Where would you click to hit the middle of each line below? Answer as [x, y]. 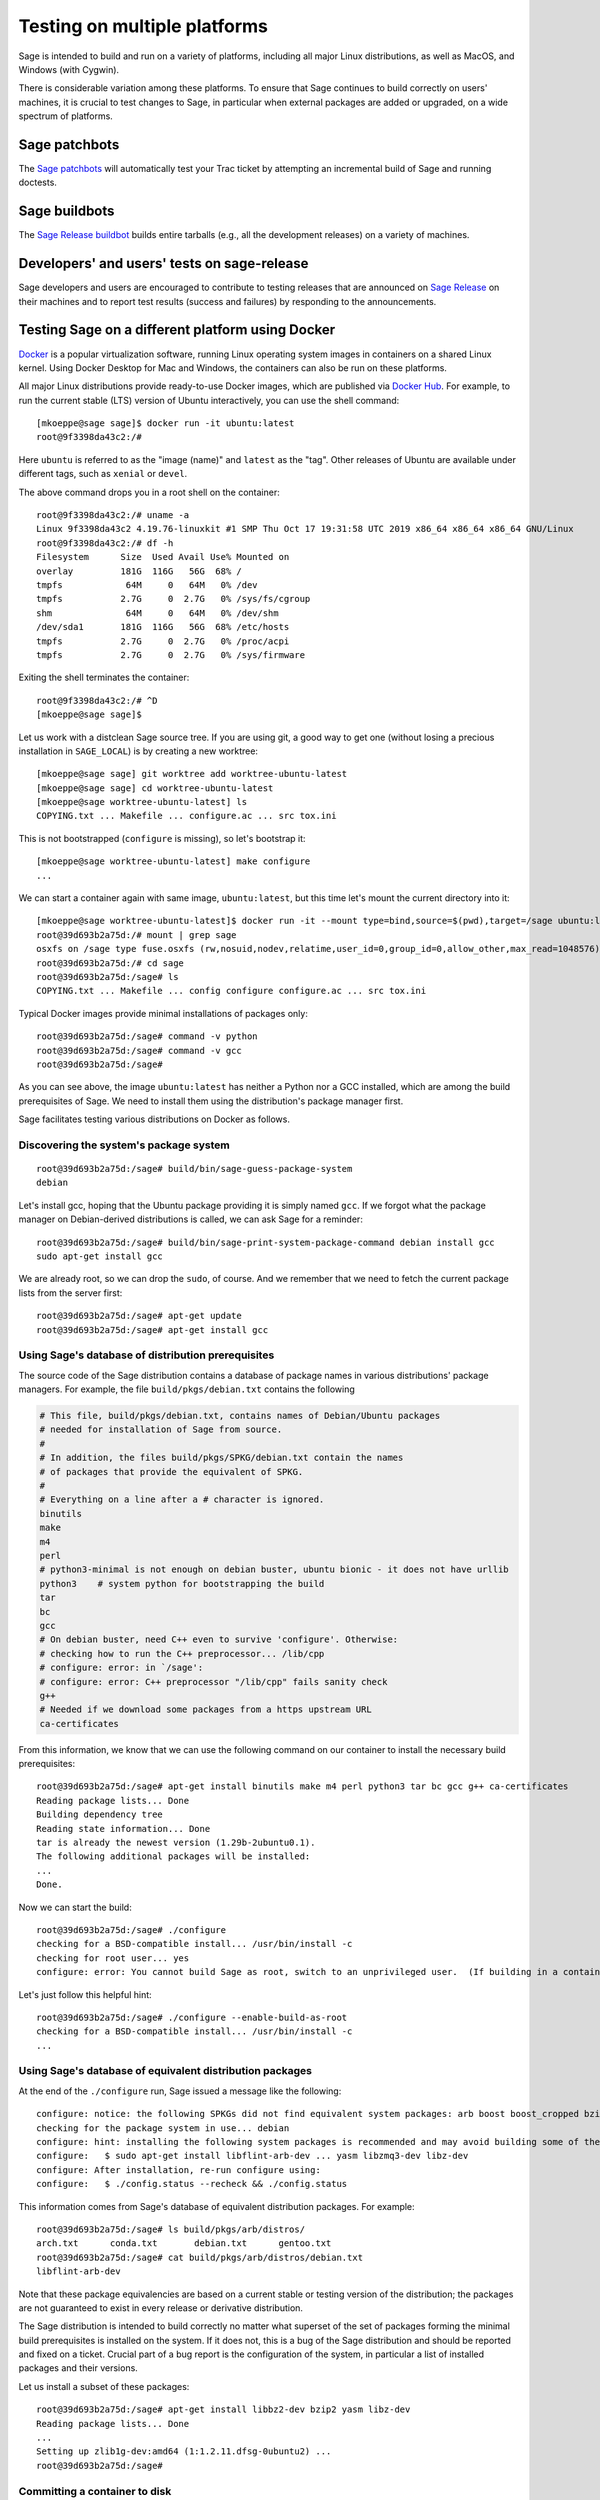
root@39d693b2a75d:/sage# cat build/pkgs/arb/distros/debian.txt [200, 2257]
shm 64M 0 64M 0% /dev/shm [157, 613]
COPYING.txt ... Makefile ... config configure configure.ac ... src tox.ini [231, 991]
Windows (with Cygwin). [69, 69]
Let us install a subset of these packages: [104, 2386]
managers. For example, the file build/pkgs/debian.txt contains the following [186, 1389]
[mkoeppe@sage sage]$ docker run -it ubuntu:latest [165, 423]
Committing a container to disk [95, 2491]
